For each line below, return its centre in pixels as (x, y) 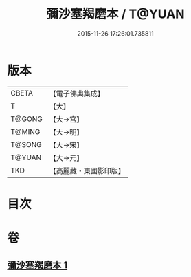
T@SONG (26, 144)
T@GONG (26, 119)
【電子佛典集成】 (77, 93)
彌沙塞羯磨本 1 (37, 265)
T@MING (25, 131)
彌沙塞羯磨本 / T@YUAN (115, 14)
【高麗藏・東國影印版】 (87, 170)
